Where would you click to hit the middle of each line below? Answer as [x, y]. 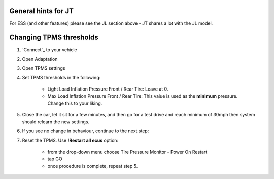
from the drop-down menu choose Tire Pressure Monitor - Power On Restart [127, 152]
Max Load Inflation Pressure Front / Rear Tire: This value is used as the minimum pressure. [143, 96]
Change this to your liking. [75, 103]
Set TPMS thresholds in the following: [61, 77]
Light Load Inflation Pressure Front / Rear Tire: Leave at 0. [108, 89]
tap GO [55, 159]
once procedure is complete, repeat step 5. [93, 166]
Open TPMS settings [44, 68]
